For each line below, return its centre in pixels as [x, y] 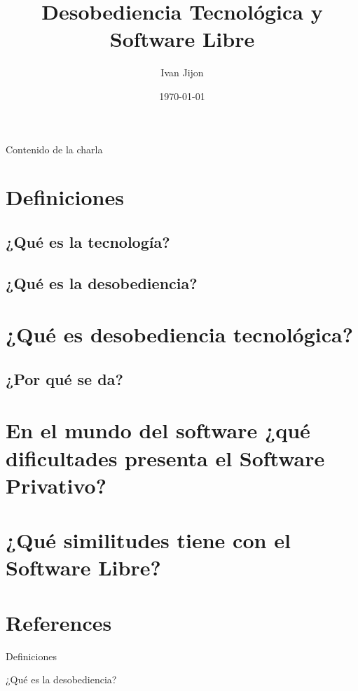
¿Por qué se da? [64, 378]
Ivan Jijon [182, 72]
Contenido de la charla [54, 149]
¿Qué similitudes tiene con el [148, 540]
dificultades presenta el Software [165, 458]
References [59, 622]
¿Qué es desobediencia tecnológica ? [179, 334]
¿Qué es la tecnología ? [88, 241]
